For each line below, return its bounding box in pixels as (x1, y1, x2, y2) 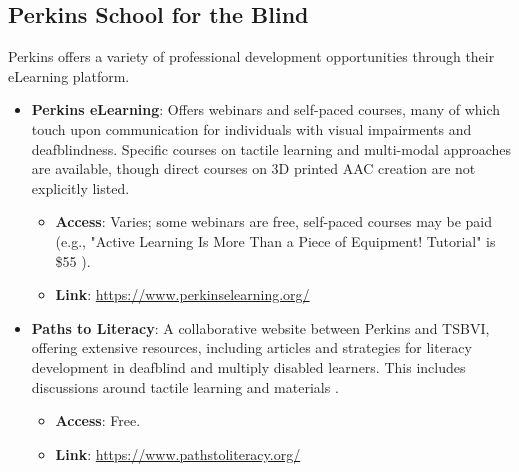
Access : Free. (55, 410, 141, 431)
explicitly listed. (31, 177, 130, 198)
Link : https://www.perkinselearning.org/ (55, 284, 310, 305)
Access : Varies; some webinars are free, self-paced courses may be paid (55, 211, 492, 232)
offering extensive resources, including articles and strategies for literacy (31, 337, 472, 358)
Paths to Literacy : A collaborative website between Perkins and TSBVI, (31, 317, 490, 338)
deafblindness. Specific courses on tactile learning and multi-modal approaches (31, 138, 512, 159)
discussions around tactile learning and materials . (31, 376, 339, 397)
